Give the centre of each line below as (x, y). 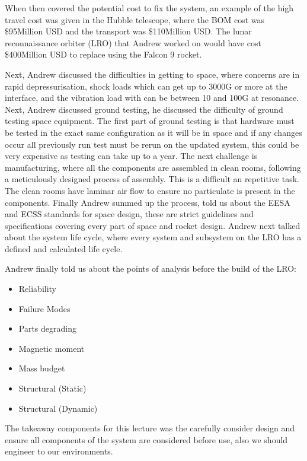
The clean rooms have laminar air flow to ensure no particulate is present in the (150, 190)
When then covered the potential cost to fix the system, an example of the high (149, 8)
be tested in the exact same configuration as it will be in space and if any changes (153, 132)
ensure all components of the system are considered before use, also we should (146, 439)
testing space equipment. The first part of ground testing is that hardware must (150, 121)
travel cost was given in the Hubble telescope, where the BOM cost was (135, 19)
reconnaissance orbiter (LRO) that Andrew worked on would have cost (133, 42)
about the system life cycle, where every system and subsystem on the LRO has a (153, 237)
